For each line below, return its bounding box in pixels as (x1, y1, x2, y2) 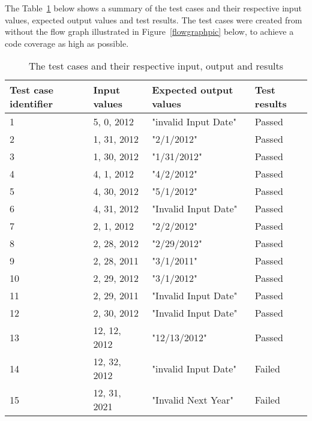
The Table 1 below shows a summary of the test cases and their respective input (5, 2, 302, 14)
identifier (10, 97, 53, 111)
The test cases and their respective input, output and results (28, 59, 284, 73)
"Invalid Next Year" (152, 392, 234, 407)
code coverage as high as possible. (5, 37, 129, 49)
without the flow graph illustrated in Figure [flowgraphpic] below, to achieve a (5, 25, 294, 38)
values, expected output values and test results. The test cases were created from (5, 13, 302, 26)
